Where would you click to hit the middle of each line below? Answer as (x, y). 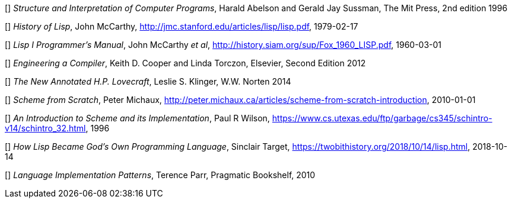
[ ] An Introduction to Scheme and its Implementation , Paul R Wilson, (137, 118)
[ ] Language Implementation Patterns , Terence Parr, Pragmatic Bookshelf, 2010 (160, 175)
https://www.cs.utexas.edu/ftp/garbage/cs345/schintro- (382, 118)
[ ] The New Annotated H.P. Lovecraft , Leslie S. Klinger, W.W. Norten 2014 (148, 81)
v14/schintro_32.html (45, 128)
